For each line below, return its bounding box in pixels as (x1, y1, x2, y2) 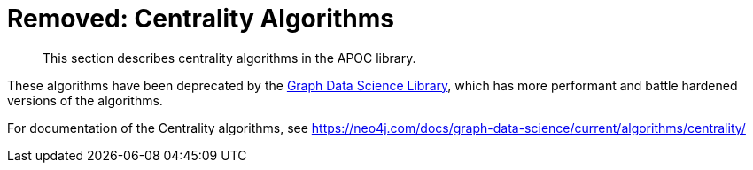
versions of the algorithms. (7, 92, 163, 108)
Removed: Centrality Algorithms (7, 4, 394, 34)
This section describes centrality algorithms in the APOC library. (43, 50, 416, 66)
